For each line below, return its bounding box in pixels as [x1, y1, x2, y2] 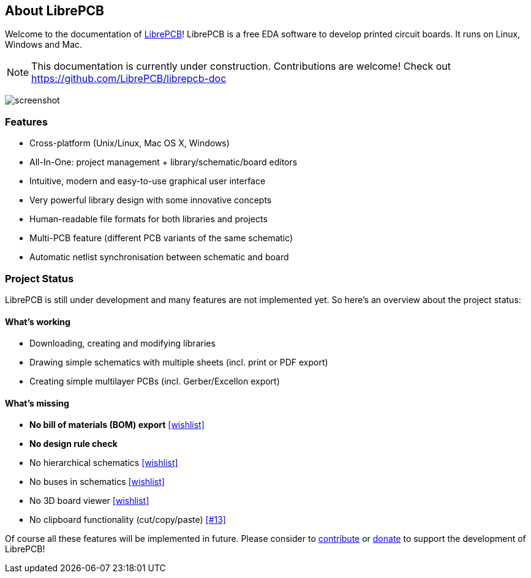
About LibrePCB [5, 3, 104, 18]
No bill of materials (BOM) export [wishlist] [29, 419, 205, 430]
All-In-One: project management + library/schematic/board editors [29, 157, 298, 168]
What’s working [5, 316, 70, 327]
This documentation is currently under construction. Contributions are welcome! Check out [31, 60, 451, 73]
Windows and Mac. [5, 39, 83, 50]
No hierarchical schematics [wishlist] [29, 457, 178, 468]
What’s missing [5, 397, 69, 408]
